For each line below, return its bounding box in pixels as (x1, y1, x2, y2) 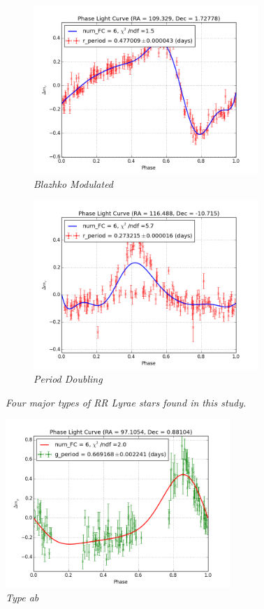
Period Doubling (34, 372, 103, 386)
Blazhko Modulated (34, 176, 114, 191)
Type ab (6, 590, 39, 605)
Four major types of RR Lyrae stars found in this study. (6, 395, 247, 409)
